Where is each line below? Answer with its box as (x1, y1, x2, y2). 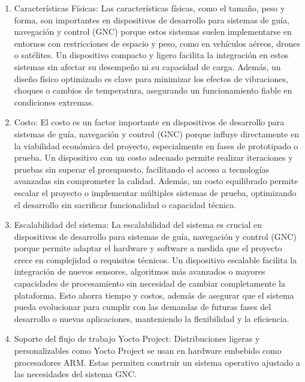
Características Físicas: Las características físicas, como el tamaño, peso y (14, 2, 285, 14)
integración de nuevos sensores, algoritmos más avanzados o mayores (14, 265, 265, 278)
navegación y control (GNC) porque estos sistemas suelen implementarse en (14, 25, 292, 38)
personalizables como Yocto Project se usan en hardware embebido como (14, 344, 282, 357)
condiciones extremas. (14, 95, 94, 108)
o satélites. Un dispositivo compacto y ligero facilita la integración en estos (14, 49, 289, 61)
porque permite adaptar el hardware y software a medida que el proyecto (14, 242, 282, 254)
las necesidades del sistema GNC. (14, 368, 137, 380)
